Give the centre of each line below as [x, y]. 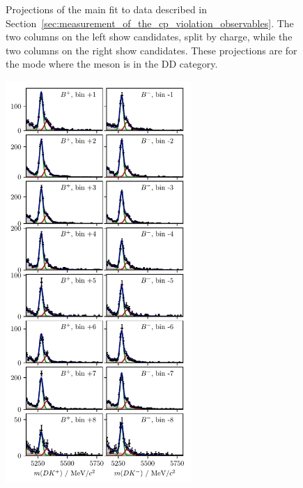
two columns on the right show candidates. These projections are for [151, 50]
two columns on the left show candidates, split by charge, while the [149, 37]
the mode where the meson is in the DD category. [112, 64]
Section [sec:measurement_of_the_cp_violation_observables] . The [150, 23]
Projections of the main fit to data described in [107, 9]
